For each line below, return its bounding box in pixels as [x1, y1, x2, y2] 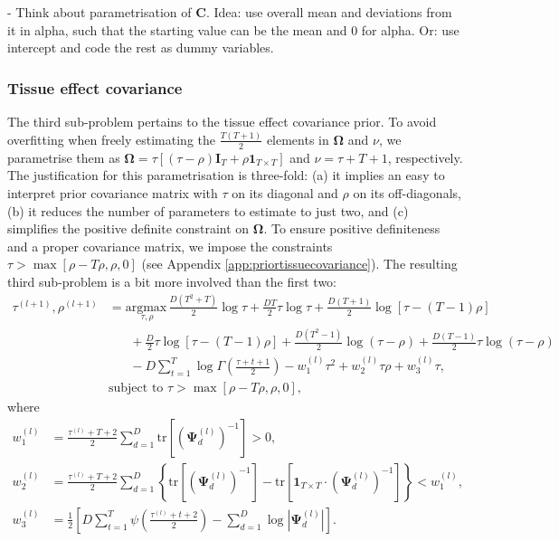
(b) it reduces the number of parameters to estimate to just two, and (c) [7, 201, 409, 220]
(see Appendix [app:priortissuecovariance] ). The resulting [141, 254, 458, 273]
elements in [266, 129, 329, 148]
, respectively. [387, 147, 463, 166]
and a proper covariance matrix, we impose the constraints [7, 236, 333, 255]
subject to [108, 382, 164, 395]
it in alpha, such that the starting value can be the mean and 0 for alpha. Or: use [7, 20, 460, 39]
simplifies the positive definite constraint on [7, 219, 250, 238]
